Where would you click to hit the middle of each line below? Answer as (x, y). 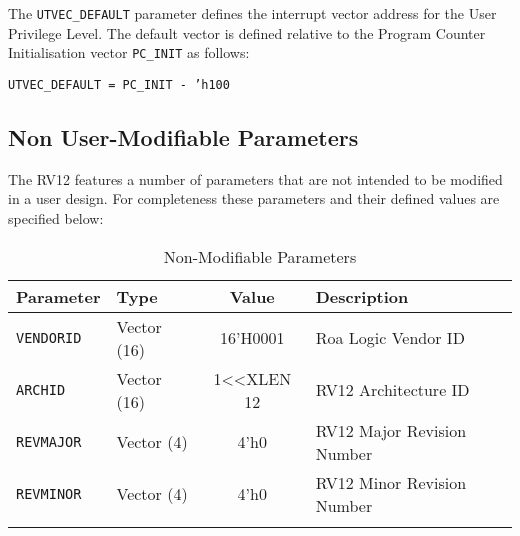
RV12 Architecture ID (392, 390)
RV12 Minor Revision (391, 482)
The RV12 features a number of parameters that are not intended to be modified (255, 178)
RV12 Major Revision (391, 430)
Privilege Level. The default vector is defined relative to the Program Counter (247, 32)
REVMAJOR (49, 441)
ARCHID (41, 389)
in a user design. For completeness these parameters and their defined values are (254, 198)
